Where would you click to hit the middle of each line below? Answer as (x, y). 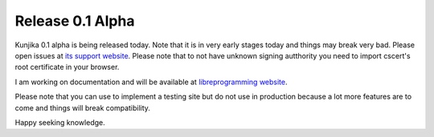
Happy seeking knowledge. (60, 122)
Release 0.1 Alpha (75, 21)
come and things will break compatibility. (82, 107)
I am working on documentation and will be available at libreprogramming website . (151, 82)
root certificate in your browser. (67, 67)
